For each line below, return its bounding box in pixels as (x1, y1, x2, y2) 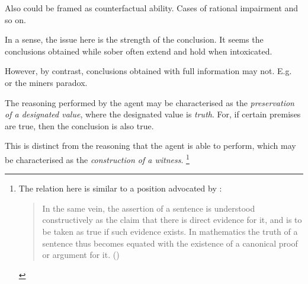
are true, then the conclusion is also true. (5, 119, 154, 132)
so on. (5, 13, 26, 25)
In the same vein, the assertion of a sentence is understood (42, 202, 255, 214)
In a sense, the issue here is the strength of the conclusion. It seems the (5, 33, 264, 46)
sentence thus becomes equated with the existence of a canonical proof (42, 237, 298, 249)
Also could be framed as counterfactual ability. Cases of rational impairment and (5, 2, 299, 14)
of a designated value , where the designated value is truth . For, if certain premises (5, 108, 301, 120)
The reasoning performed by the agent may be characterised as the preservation (5, 96, 294, 109)
